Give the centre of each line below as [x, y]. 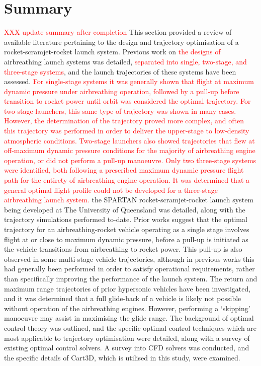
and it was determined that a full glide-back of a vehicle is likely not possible [123, 298]
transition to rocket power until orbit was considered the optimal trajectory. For [127, 101]
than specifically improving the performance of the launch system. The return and [131, 278]
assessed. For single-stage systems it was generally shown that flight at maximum [129, 81]
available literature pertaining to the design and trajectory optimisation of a [121, 42]
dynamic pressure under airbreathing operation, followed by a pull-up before [122, 91]
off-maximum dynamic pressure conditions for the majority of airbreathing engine [130, 150]
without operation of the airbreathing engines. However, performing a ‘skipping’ [127, 308]
